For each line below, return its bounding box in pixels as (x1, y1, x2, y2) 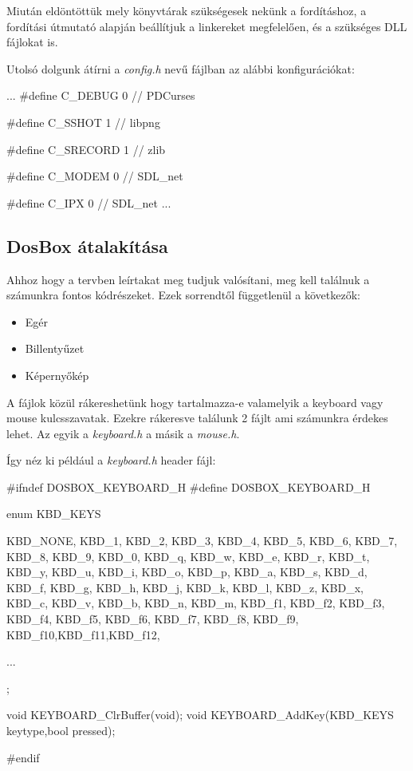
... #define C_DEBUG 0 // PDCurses (6, 87, 195, 104)
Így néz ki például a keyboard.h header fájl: (6, 452, 216, 469)
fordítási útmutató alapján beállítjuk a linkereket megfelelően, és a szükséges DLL (6, 18, 407, 34)
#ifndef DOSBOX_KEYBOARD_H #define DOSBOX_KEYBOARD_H (6, 478, 371, 495)
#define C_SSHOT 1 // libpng (6, 113, 160, 130)
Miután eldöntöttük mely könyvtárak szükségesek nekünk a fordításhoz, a (6, 2, 367, 18)
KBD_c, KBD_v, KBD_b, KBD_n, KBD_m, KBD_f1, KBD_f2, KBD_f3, (6, 595, 385, 611)
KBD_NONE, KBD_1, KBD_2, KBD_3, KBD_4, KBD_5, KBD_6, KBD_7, (6, 532, 398, 549)
